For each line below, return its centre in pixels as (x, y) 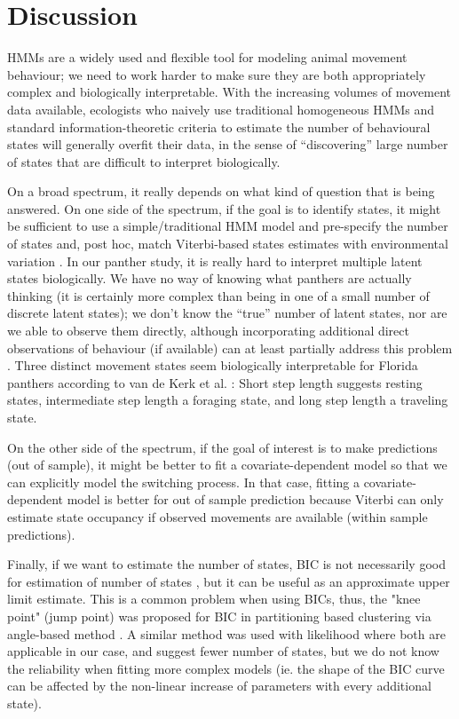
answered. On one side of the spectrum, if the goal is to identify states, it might (224, 208)
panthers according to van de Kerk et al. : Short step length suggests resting (215, 382)
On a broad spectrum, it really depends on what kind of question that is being (221, 191)
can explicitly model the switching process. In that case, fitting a (183, 482)
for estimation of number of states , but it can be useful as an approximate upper (229, 581)
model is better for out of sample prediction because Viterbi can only (255, 499)
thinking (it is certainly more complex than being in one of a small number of (218, 295)
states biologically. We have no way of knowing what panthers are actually (210, 278)
